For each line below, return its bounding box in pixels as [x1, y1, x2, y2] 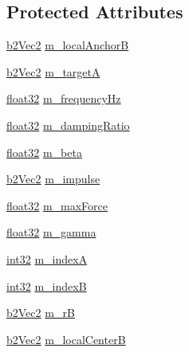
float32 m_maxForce [6, 197, 108, 213]
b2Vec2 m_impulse [6, 170, 100, 187]
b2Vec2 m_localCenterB [6, 330, 126, 347]
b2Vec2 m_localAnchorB [6, 37, 129, 53]
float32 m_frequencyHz [6, 90, 121, 107]
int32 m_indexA [6, 250, 88, 267]
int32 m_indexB [6, 277, 87, 294]
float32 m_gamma [6, 224, 96, 241]
